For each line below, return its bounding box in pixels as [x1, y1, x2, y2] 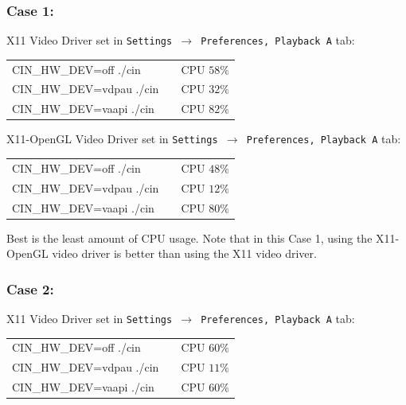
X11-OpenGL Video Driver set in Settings [6, 130, 218, 147]
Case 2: [6, 278, 54, 298]
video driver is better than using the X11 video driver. [52, 245, 317, 262]
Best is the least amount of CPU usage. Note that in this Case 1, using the [6, 229, 373, 246]
